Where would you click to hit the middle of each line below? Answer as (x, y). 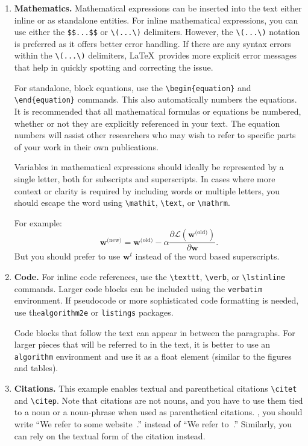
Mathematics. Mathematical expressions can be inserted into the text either (158, 8)
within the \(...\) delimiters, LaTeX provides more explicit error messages (155, 55)
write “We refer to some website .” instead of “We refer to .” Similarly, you (153, 423)
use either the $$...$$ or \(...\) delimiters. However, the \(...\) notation (157, 32)
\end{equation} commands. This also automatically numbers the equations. (156, 99)
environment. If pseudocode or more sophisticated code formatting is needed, (156, 300)
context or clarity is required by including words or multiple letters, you (147, 190)
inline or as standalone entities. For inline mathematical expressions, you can (156, 20)
